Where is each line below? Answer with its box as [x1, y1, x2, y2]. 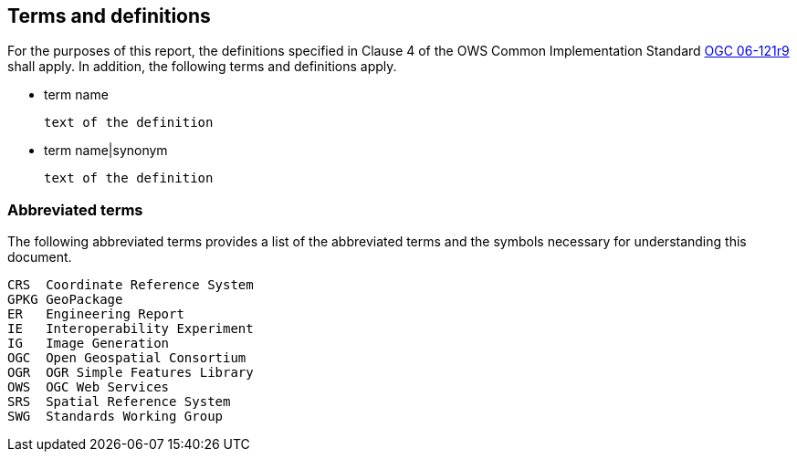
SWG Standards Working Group [7, 409, 224, 424]
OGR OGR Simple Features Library [7, 365, 254, 381]
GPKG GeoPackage [7, 292, 123, 308]
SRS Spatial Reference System [7, 394, 231, 410]
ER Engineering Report [7, 307, 184, 322]
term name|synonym [44, 142, 168, 159]
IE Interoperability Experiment [7, 321, 254, 337]
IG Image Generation [7, 336, 170, 351]
